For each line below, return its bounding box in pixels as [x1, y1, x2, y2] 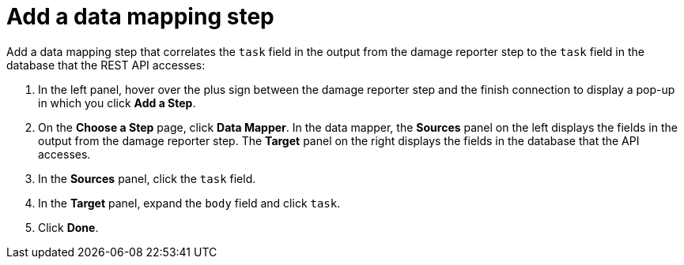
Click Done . [38, 220, 99, 234]
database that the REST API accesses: [6, 58, 206, 72]
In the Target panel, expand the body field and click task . [38, 196, 341, 210]
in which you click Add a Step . [38, 95, 196, 110]
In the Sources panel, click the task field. [38, 171, 256, 185]
